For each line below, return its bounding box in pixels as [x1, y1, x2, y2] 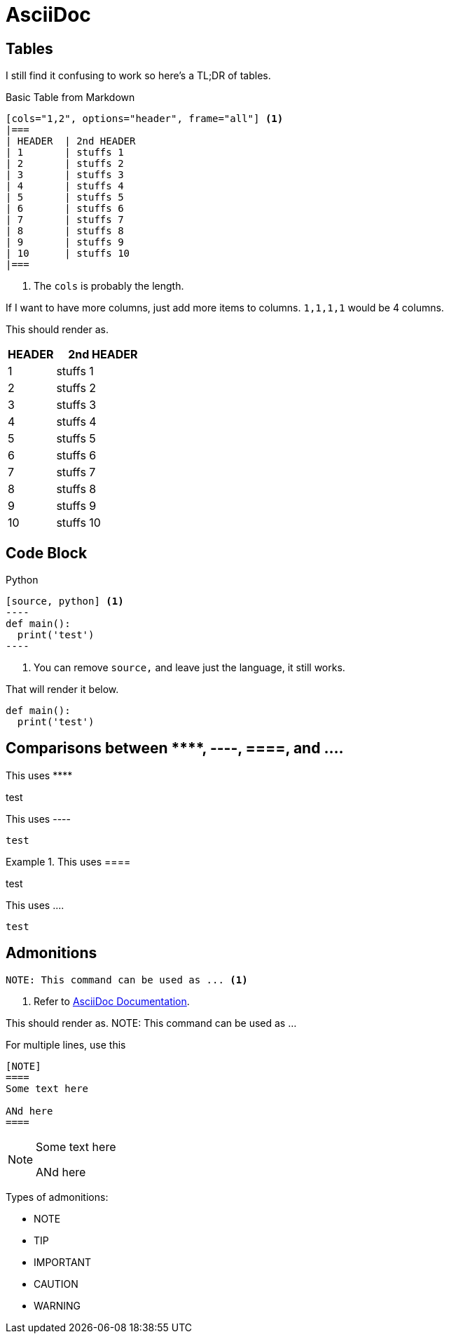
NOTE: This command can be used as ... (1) [6, 974, 248, 985]
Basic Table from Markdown [6, 91, 135, 104]
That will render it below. [6, 683, 119, 696]
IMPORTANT [34, 1256, 92, 1268]
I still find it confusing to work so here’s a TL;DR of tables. [6, 69, 271, 82]
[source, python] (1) [6, 596, 124, 607]
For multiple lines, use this [6, 1038, 126, 1051]
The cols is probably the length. [34, 280, 184, 292]
